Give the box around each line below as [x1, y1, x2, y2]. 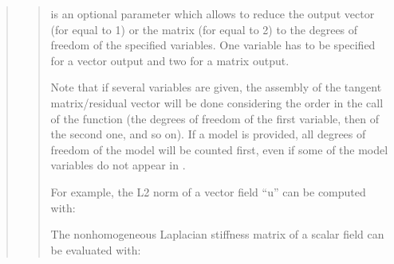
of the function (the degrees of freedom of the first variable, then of [50, 110, 379, 126]
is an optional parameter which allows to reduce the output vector [50, 6, 375, 21]
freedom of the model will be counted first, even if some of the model [50, 141, 388, 157]
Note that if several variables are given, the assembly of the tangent [50, 79, 382, 95]
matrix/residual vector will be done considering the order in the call [50, 94, 384, 111]
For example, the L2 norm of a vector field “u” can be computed [50, 183, 366, 200]
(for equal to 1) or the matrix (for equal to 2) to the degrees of [50, 21, 358, 37]
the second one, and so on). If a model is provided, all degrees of [50, 126, 366, 142]
